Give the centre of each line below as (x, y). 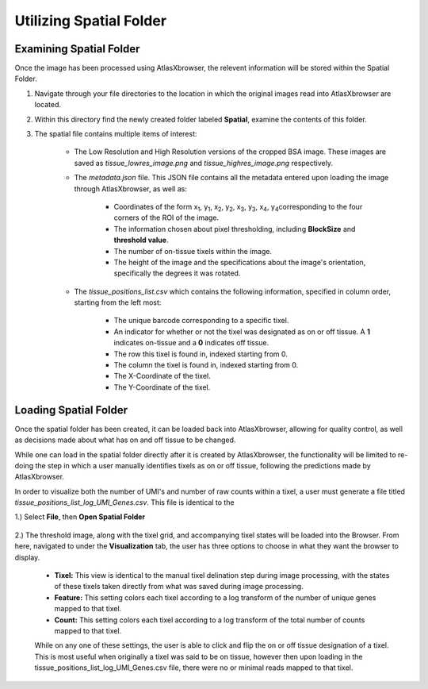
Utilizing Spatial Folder (90, 21)
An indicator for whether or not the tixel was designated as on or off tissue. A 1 (242, 331)
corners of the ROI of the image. (166, 217)
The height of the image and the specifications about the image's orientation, (240, 262)
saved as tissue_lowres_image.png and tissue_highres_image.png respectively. (203, 163)
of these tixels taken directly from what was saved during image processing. (179, 587)
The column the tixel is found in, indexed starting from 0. (206, 365)
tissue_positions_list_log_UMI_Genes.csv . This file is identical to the (124, 502)
